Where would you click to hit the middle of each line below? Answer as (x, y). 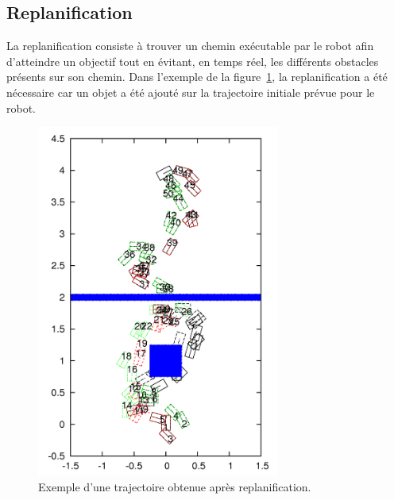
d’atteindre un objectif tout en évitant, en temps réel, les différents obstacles (193, 61)
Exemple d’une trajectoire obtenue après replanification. (175, 486)
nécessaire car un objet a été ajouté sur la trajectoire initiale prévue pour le (191, 92)
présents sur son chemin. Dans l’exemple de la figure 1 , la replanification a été (197, 77)
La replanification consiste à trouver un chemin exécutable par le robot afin (190, 46)
